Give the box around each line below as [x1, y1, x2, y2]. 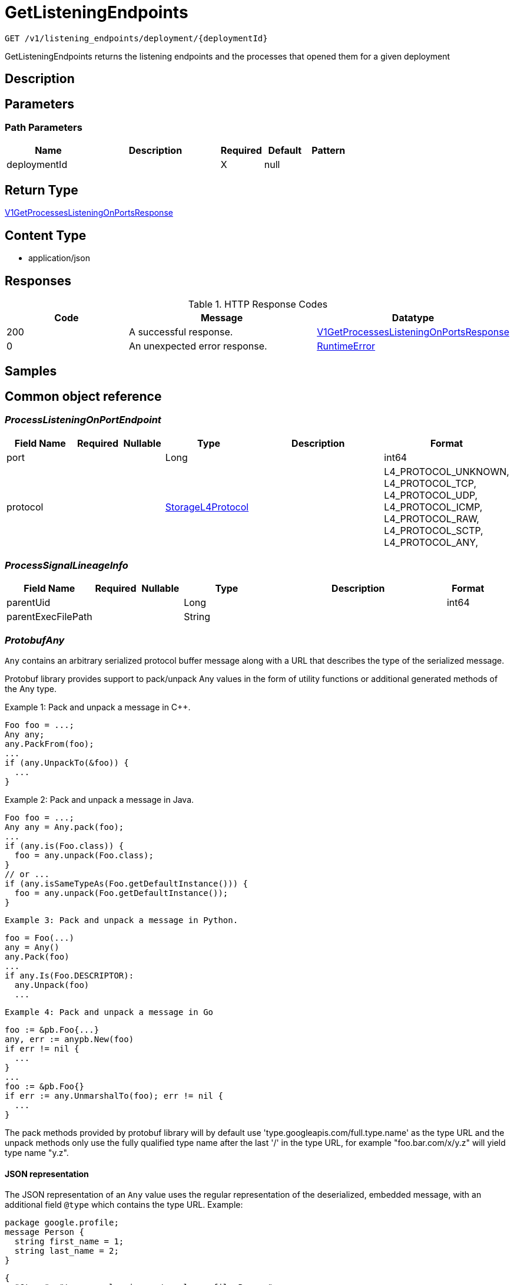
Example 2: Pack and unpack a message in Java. [5, 795, 194, 805]
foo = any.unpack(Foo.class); [14, 851, 154, 861]
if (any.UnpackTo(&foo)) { [5, 758, 129, 768]
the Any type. [5, 684, 57, 694]
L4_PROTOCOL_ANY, [384, 536, 479, 548]
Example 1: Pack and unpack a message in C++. [5, 702, 191, 713]
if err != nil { [5, 1044, 79, 1054]
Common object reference [5, 388, 162, 404]
